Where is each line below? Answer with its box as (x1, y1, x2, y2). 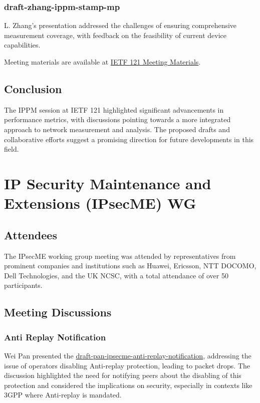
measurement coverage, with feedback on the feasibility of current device (4, 30, 226, 40)
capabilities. (4, 40, 41, 50)
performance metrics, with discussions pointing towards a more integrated (4, 114, 231, 125)
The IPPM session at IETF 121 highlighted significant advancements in (4, 104, 224, 115)
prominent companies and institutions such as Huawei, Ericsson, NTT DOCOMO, (4, 260, 256, 271)
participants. (4, 280, 43, 290)
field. (4, 144, 19, 154)
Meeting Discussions (4, 304, 112, 320)
